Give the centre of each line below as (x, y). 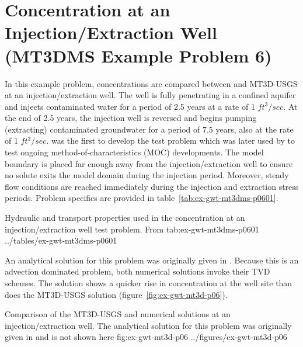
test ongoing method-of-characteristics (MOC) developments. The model (134, 152)
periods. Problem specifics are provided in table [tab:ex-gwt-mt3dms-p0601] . (142, 198)
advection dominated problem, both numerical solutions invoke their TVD (137, 271)
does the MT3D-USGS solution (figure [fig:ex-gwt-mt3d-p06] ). (116, 294)
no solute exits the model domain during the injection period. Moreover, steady (147, 175)
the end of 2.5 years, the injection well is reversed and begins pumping (131, 118)
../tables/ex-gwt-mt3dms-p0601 (61, 240)
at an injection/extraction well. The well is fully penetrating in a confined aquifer (150, 95)
